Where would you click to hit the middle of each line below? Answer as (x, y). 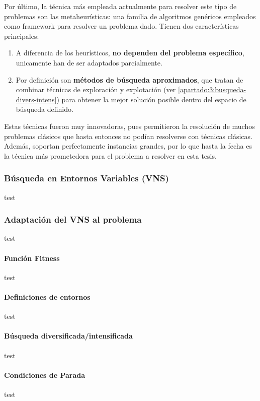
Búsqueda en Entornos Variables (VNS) (86, 178)
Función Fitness (32, 258)
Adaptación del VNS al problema (73, 219)
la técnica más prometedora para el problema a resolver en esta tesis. (110, 155)
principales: (22, 36)
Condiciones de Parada (45, 375)
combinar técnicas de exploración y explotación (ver (96, 89)
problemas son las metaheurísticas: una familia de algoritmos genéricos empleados (130, 16)
